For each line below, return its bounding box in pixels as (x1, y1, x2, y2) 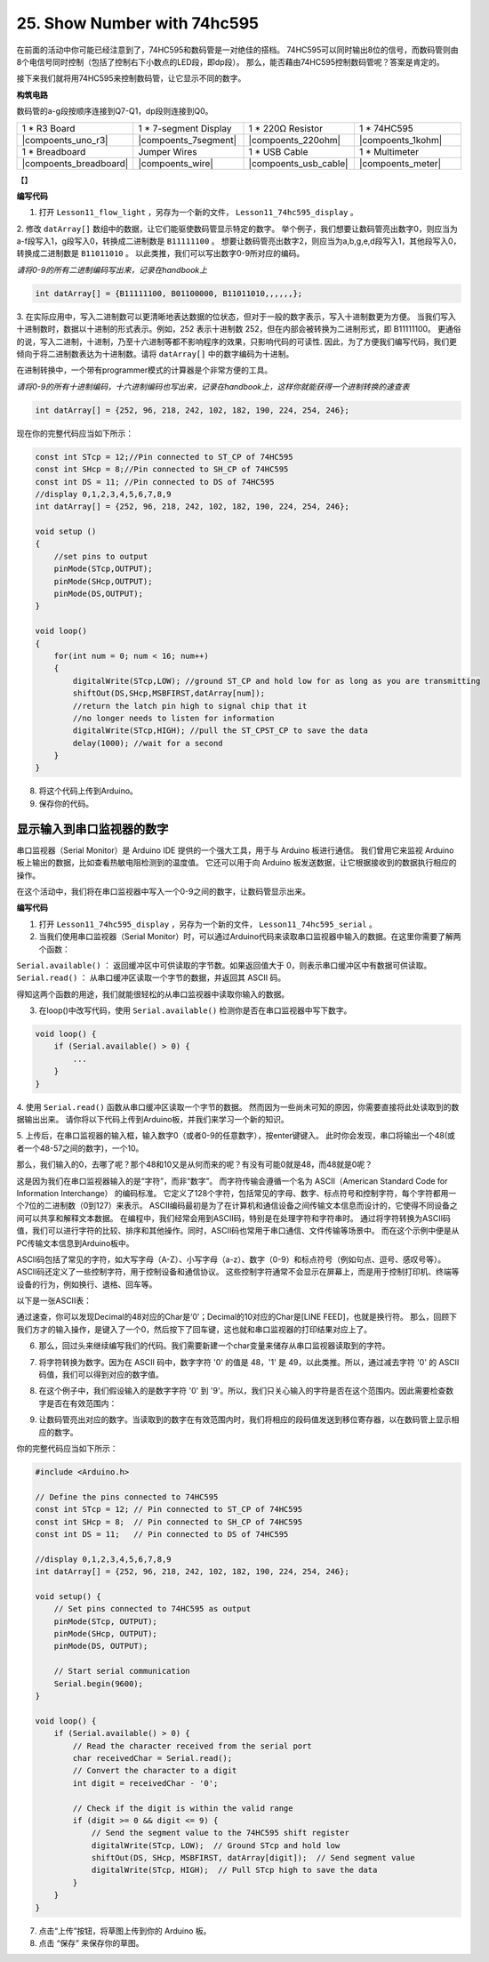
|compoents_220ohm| (248, 133, 341, 146)
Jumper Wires (138, 145, 197, 157)
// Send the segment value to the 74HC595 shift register (91, 1828, 350, 1838)
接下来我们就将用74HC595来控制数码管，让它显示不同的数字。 (16, 73, 246, 84)
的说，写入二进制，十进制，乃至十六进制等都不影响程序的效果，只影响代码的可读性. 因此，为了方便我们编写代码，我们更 (16, 336, 457, 347)
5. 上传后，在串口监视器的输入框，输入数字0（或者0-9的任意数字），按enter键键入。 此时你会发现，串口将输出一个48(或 (16, 1130, 455, 1141)
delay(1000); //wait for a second (72, 738, 223, 748)
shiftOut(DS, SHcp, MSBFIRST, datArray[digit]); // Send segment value (91, 1853, 415, 1863)
